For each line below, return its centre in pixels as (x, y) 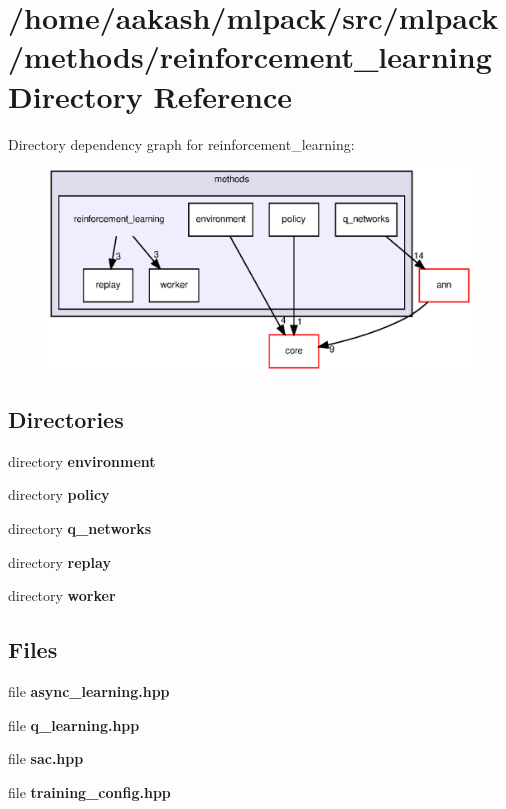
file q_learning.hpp (74, 724)
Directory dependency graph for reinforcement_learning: (181, 143)
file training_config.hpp (89, 791)
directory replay (59, 561)
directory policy (59, 494)
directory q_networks (80, 527)
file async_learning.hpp (89, 690)
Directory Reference (150, 95)
